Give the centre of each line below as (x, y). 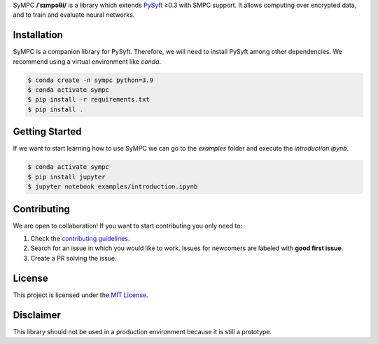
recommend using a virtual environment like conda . (87, 61)
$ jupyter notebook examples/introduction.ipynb (113, 187)
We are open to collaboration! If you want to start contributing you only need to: (128, 226)
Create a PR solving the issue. (73, 258)
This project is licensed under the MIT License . (80, 295)
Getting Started (47, 132)
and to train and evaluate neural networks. (74, 15)
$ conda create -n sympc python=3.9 (91, 80)
